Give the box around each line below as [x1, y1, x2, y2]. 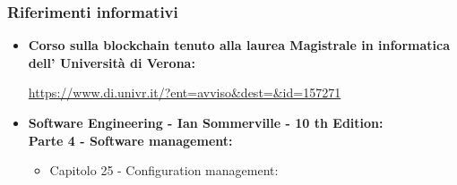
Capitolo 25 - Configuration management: [49, 161, 279, 180]
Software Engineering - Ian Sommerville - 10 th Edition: [28, 114, 384, 131]
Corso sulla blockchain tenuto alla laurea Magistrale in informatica [28, 36, 450, 55]
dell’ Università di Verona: [28, 53, 195, 71]
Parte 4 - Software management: [28, 130, 233, 149]
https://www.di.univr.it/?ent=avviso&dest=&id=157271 [28, 83, 341, 102]
